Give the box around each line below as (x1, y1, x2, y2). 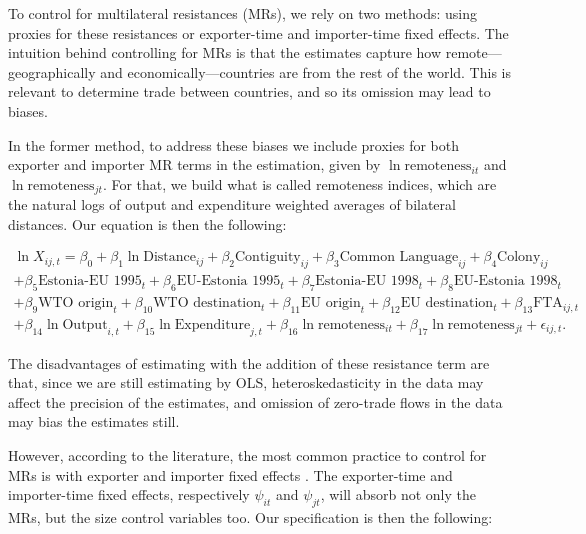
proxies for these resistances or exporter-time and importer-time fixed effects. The (8, 22, 509, 43)
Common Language (339, 250, 459, 265)
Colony (497, 250, 541, 265)
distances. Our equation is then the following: (8, 213, 287, 234)
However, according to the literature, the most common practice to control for (8, 445, 487, 466)
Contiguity (235, 250, 301, 265)
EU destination (400, 296, 494, 311)
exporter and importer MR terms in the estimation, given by (8, 154, 381, 175)
